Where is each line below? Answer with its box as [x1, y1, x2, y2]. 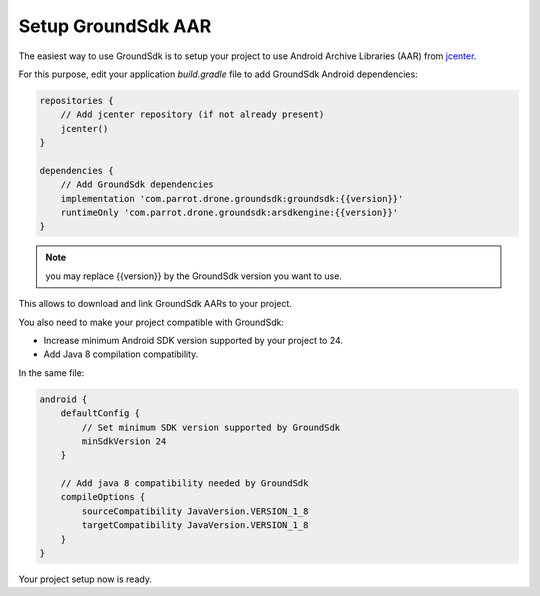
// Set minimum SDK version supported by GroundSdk [81, 421, 341, 433]
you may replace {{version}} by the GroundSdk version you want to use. [45, 270, 342, 282]
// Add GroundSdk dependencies [60, 179, 214, 190]
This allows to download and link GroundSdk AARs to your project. [18, 298, 292, 310]
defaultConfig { [60, 408, 140, 419]
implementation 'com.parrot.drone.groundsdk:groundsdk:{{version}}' [60, 193, 404, 204]
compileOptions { [60, 491, 146, 503]
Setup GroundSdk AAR [18, 15, 212, 37]
